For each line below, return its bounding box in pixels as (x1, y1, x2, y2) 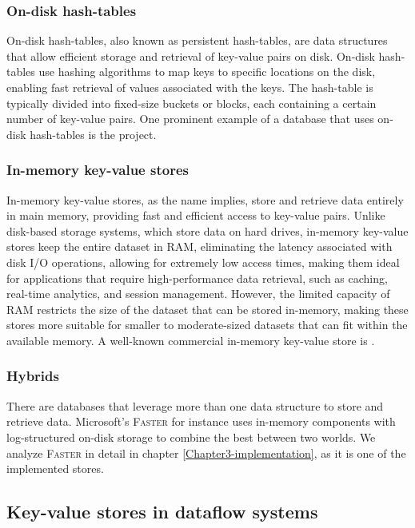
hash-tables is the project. (30, 125, 157, 142)
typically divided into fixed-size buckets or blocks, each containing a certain (6, 94, 377, 111)
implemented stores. (6, 460, 104, 477)
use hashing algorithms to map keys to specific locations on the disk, (38, 63, 376, 80)
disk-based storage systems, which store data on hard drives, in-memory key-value (6, 222, 409, 239)
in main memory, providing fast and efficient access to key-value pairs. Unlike (6, 207, 385, 224)
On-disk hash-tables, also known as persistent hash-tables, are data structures (6, 32, 388, 49)
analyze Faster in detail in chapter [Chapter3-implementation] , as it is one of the (6, 444, 406, 461)
